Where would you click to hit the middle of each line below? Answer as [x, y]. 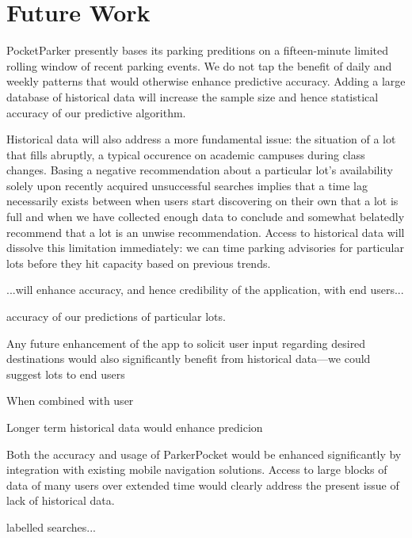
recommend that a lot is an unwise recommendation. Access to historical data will [206, 232]
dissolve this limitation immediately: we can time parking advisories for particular [205, 248]
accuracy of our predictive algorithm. [96, 112]
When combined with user [70, 401]
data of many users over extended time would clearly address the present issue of [203, 485]
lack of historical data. [61, 500]
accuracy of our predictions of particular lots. [116, 317]
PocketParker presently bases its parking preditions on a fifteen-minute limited [198, 50]
